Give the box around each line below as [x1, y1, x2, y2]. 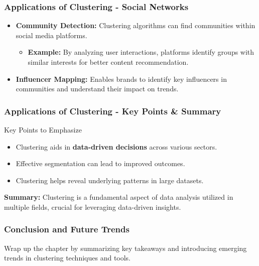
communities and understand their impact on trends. [16, 83, 179, 94]
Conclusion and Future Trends [4, 223, 129, 235]
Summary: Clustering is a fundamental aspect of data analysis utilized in [4, 192, 233, 202]
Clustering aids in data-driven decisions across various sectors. [16, 141, 217, 152]
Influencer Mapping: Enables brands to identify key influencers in [16, 73, 227, 84]
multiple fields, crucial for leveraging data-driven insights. [4, 201, 181, 212]
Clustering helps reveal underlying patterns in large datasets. [16, 175, 204, 185]
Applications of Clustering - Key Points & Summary [4, 104, 221, 117]
